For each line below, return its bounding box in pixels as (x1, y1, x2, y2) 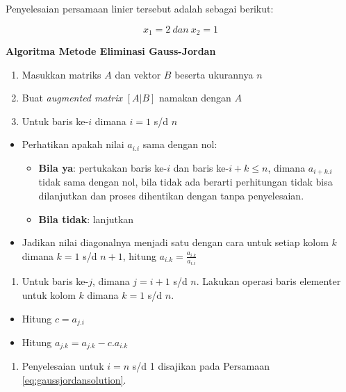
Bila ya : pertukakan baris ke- (38, 161, 167, 175)
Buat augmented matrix (22, 90, 122, 105)
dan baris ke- (173, 161, 229, 175)
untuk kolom (22, 287, 76, 302)
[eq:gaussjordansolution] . (22, 373, 126, 386)
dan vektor (115, 67, 161, 81)
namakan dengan (159, 90, 231, 105)
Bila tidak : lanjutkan (38, 211, 134, 226)
